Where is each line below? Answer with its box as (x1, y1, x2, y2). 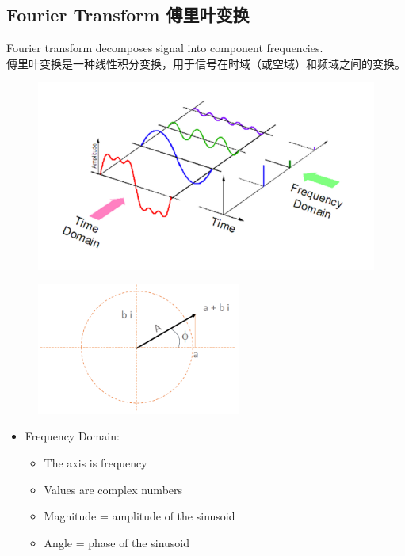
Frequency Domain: (25, 428, 120, 444)
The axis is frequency (44, 454, 147, 470)
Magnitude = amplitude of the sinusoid (44, 508, 235, 524)
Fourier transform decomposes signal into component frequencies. (6, 40, 323, 56)
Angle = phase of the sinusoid (44, 534, 189, 550)
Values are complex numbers (44, 481, 183, 497)
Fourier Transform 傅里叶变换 (6, 2, 250, 27)
